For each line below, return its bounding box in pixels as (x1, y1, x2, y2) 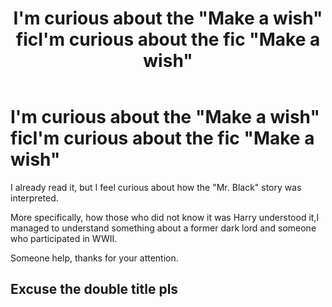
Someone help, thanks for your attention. (10, 252, 179, 264)
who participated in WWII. (10, 232, 118, 244)
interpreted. (10, 192, 59, 204)
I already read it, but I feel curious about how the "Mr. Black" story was (10, 181, 302, 193)
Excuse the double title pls (10, 281, 179, 298)
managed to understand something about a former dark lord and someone (10, 222, 317, 234)
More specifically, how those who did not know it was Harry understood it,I (10, 211, 320, 223)
